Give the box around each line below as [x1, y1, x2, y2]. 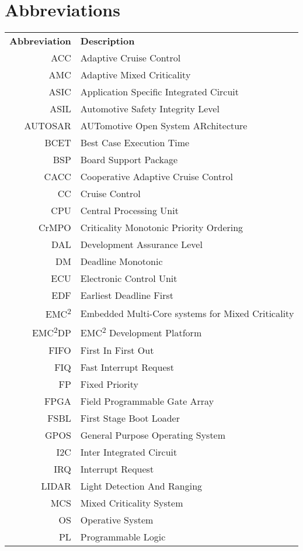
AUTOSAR [24, 119, 71, 133]
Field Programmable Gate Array [80, 394, 214, 408]
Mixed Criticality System [80, 495, 183, 509]
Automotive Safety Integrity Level [80, 102, 220, 116]
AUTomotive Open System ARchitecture [80, 119, 248, 133]
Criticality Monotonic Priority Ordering [80, 221, 243, 235]
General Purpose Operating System [80, 428, 226, 442]
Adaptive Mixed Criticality [80, 68, 191, 82]
